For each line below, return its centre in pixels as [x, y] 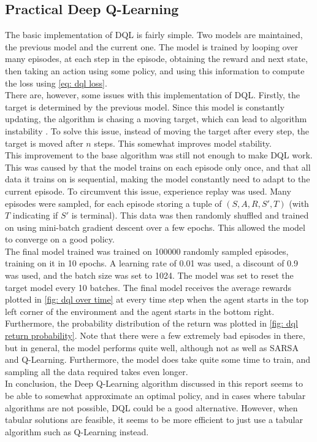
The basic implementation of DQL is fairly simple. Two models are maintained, [154, 35]
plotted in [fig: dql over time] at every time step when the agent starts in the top [157, 299]
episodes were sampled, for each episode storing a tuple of [113, 203]
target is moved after [44, 143]
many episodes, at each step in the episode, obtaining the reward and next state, [156, 59]
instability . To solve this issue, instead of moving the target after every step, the [157, 130]
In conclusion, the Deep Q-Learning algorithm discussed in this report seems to [154, 383]
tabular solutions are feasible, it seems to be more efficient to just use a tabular [154, 420]
